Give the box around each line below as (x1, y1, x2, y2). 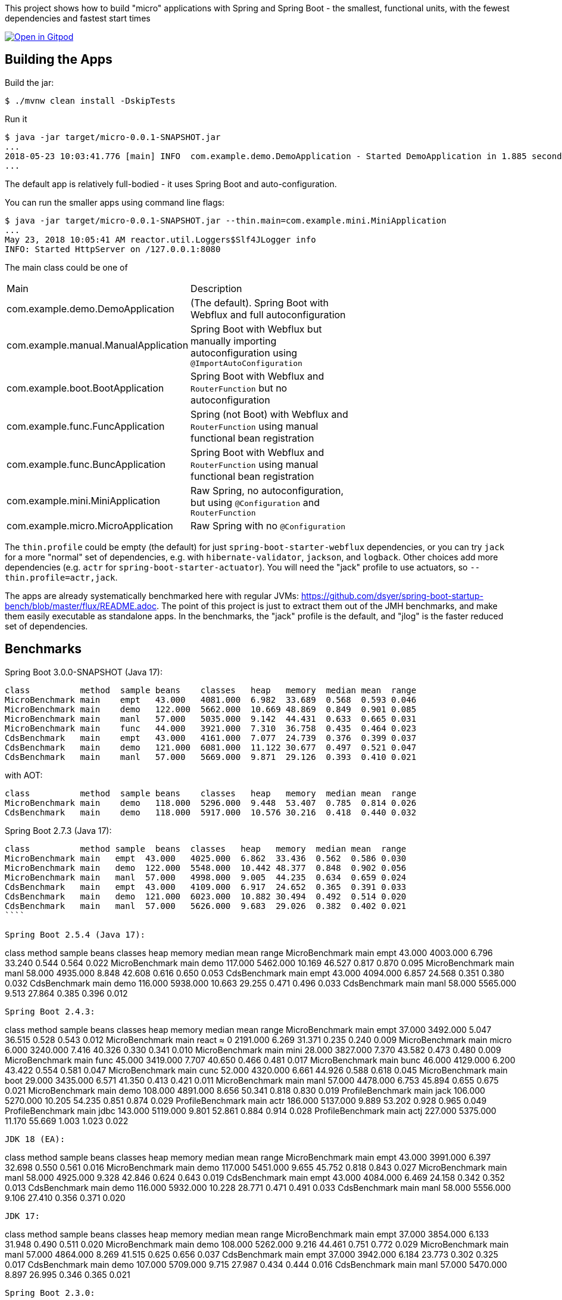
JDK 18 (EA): (5, 1134, 65, 1144)
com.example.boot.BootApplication (7, 381, 164, 394)
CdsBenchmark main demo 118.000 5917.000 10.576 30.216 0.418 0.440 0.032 (5, 807, 417, 817)
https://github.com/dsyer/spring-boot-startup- (301, 590, 483, 601)
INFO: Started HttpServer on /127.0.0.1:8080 (5, 244, 221, 254)
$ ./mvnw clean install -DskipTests (5, 95, 176, 106)
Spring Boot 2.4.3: (5, 1006, 95, 1016)
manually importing (191, 334, 277, 347)
